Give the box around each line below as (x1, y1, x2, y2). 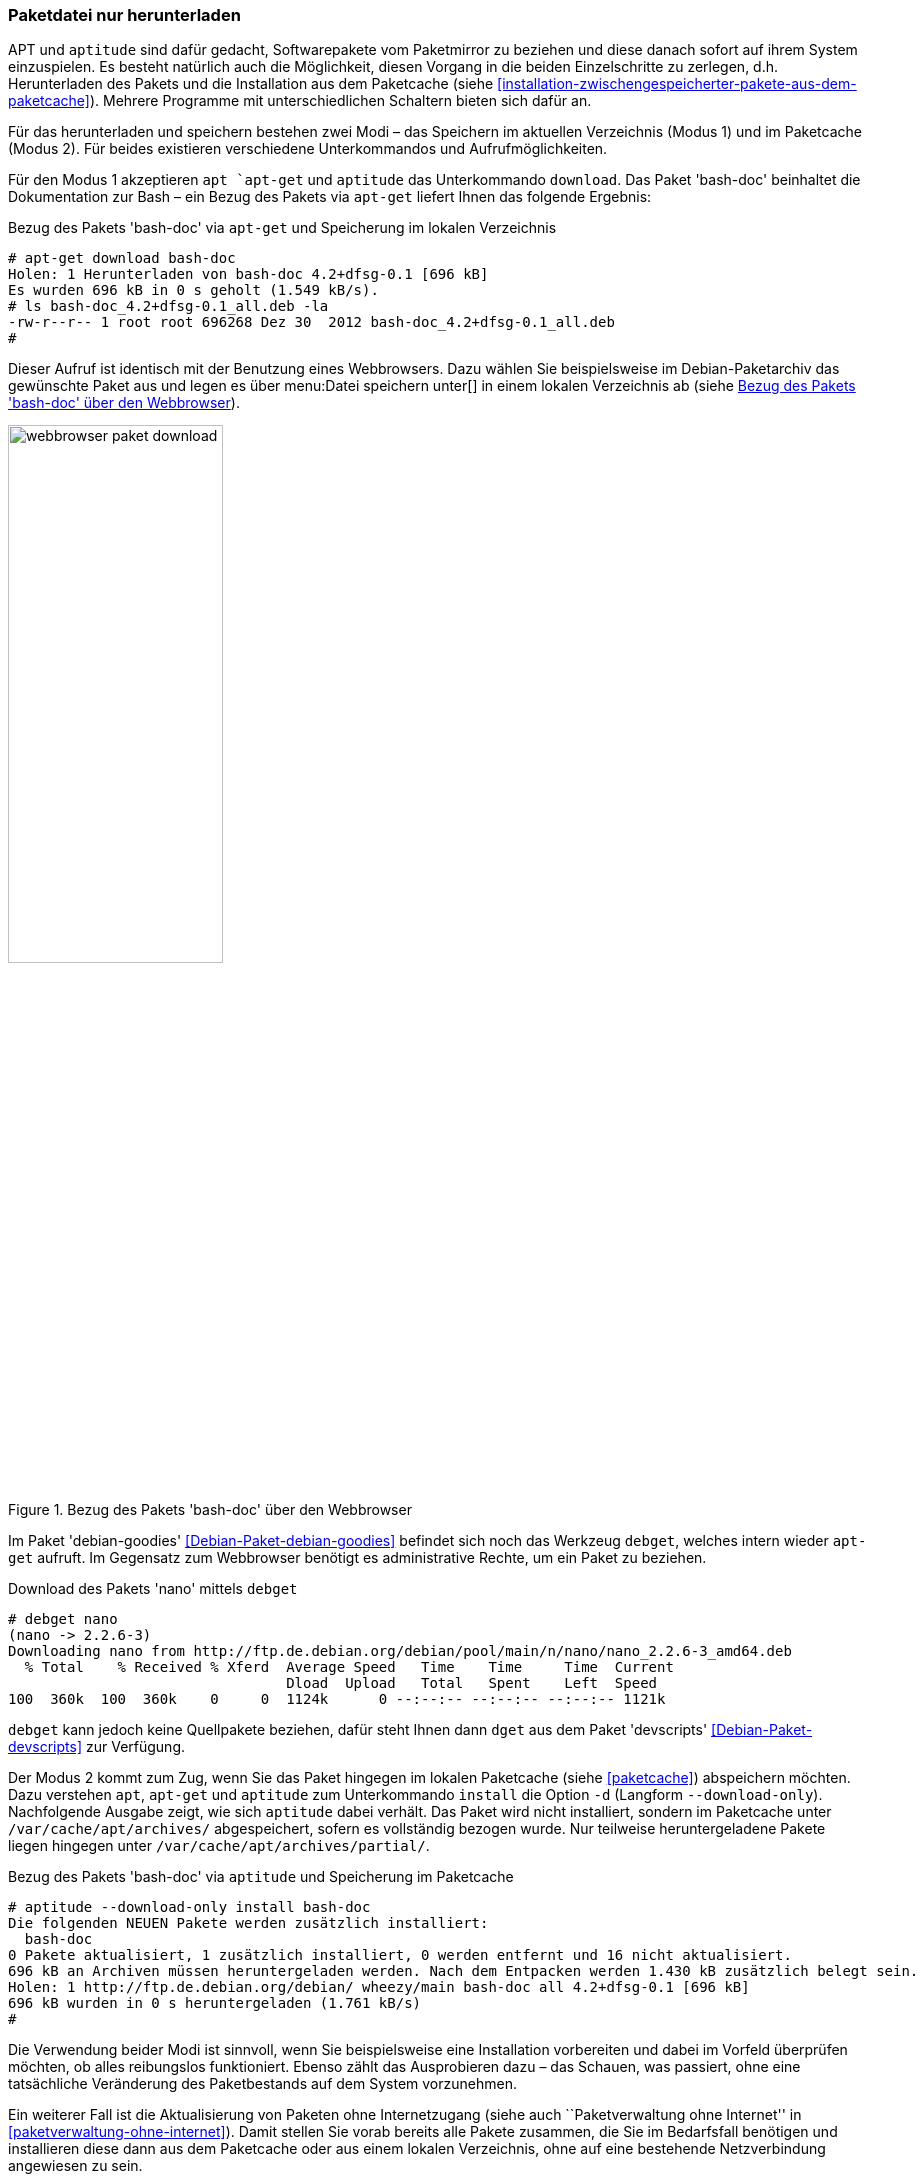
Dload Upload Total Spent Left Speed (286, 1675, 658, 1692)
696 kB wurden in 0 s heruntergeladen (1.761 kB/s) (8, 1995, 422, 2012)
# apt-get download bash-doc (8, 250, 236, 267)
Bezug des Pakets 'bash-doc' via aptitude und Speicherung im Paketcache (8, 1868, 514, 1886)
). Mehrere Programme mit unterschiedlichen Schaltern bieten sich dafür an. (89, 92, 592, 110)
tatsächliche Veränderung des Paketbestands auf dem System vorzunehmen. (8, 2075, 517, 2093)
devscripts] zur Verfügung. (8, 1738, 186, 1756)
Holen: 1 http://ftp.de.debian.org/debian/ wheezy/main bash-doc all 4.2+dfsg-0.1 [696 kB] (8, 1979, 750, 1996)
